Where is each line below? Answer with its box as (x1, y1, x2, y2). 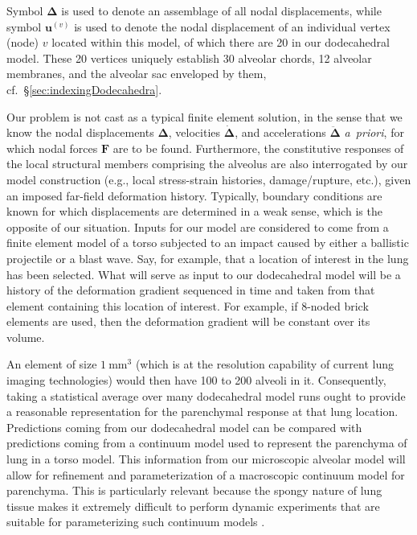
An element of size (6, 356, 97, 372)
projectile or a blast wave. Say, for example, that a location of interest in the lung (6, 249, 409, 266)
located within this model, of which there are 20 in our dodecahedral (51, 34, 390, 51)
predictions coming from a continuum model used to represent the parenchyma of (6, 434, 407, 451)
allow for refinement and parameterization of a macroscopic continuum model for (6, 466, 405, 483)
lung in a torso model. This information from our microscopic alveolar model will (6, 451, 406, 467)
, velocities (168, 124, 221, 141)
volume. (6, 328, 45, 345)
